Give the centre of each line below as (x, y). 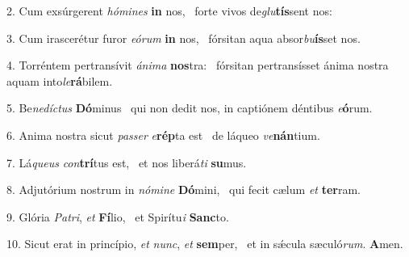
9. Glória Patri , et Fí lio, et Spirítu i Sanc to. (118, 216)
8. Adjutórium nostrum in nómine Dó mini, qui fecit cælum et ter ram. (184, 190)
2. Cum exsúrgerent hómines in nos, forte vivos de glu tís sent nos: (169, 11)
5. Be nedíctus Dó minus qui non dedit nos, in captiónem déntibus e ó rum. (190, 108)
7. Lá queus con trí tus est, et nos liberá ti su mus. (127, 162)
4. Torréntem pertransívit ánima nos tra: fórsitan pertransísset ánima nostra (198, 65)
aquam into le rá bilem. (60, 80)
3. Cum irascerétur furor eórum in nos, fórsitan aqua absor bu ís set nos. (184, 38)
